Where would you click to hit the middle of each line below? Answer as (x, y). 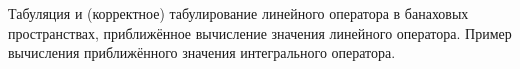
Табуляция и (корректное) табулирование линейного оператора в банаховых (238, 13)
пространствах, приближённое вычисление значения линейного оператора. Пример (260, 32)
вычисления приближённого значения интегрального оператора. (202, 52)
